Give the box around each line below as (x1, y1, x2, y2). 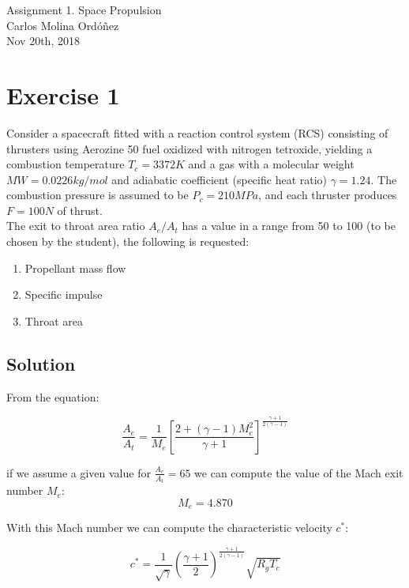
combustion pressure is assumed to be (6, 187, 189, 203)
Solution (6, 351, 76, 375)
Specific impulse (24, 286, 103, 303)
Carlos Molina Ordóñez (6, 17, 119, 33)
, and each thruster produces (258, 187, 397, 203)
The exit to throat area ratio (6, 217, 145, 234)
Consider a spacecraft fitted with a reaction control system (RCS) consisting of (6, 124, 388, 141)
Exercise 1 (6, 78, 120, 111)
